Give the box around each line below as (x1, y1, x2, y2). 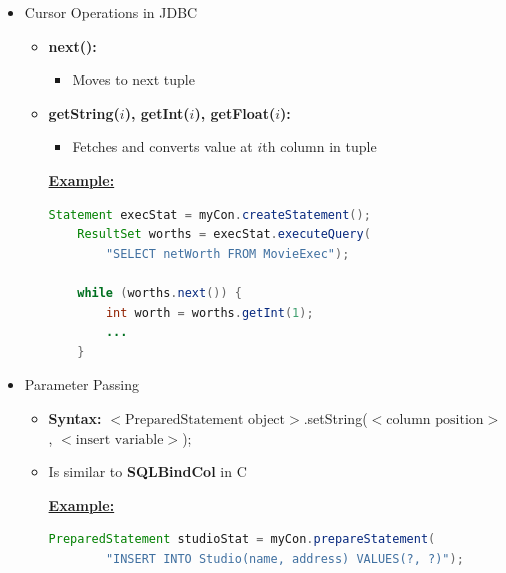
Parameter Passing (24, 374, 139, 395)
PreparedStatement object (124, 412, 286, 427)
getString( (48, 102, 120, 123)
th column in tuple (262, 136, 377, 157)
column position (386, 412, 484, 427)
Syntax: (48, 407, 102, 428)
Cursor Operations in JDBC (24, 2, 198, 22)
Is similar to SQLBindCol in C (48, 461, 247, 482)
